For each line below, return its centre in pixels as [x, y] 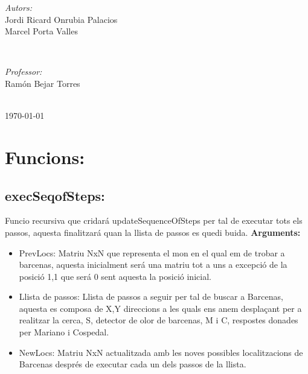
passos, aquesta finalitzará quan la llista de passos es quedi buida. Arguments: [153, 232]
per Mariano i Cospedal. [64, 332]
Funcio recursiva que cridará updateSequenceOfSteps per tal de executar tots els [154, 220]
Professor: [24, 71]
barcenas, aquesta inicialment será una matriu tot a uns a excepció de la [153, 265]
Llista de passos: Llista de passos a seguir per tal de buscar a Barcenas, [151, 296]
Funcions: [45, 157]
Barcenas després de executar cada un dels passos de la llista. [133, 364]
